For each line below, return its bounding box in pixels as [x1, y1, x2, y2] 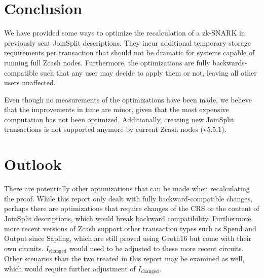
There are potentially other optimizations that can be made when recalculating [4, 183, 250, 194]
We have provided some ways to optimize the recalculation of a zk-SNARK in [4, 27, 245, 38]
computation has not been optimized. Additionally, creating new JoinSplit [4, 114, 234, 124]
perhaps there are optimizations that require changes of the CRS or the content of [4, 203, 259, 214]
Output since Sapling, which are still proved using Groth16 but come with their [4, 233, 252, 244]
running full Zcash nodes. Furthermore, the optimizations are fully [4, 57, 210, 67]
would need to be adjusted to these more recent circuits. [69, 242, 244, 253]
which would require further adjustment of [4, 263, 136, 273]
